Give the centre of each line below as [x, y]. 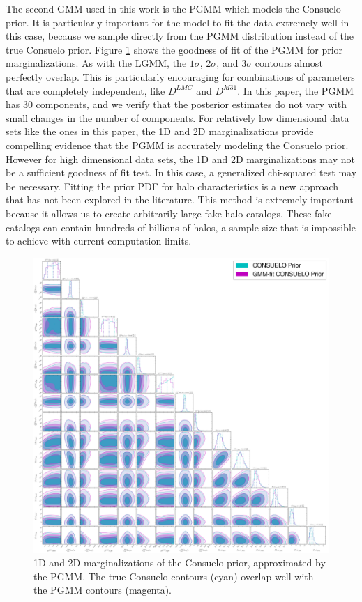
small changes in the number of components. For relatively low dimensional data [178, 117]
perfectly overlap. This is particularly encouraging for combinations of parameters [180, 76]
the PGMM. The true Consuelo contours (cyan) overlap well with [174, 576]
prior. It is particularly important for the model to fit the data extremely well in [178, 22]
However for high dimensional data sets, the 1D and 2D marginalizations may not [180, 159]
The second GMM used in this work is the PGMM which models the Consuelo [173, 8]
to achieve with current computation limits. [99, 241]
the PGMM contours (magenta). [103, 590]
